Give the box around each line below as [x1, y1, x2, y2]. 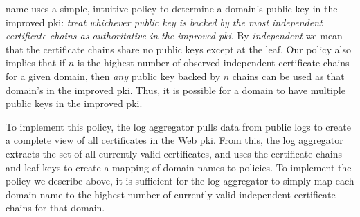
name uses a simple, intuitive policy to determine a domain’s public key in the [6, 1, 338, 15]
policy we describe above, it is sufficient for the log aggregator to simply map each [6, 173, 354, 188]
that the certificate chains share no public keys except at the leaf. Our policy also [6, 41, 351, 56]
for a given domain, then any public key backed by [6, 68, 221, 83]
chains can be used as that [232, 68, 345, 83]
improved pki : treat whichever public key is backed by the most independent [6, 15, 323, 29]
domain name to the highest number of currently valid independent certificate [6, 187, 336, 201]
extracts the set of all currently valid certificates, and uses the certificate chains [6, 146, 342, 160]
